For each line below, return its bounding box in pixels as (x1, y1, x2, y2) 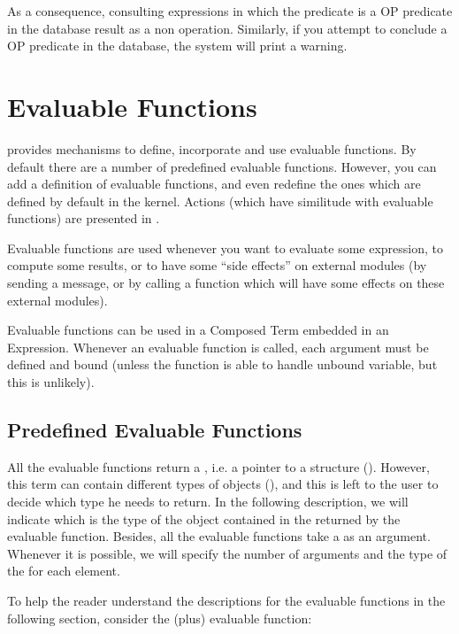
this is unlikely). (7, 373, 95, 391)
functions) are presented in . (7, 209, 160, 228)
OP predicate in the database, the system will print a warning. (7, 36, 348, 55)
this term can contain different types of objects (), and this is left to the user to (7, 475, 439, 493)
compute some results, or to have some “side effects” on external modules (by (7, 256, 427, 274)
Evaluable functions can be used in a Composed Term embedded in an (7, 321, 389, 339)
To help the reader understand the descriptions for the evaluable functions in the (7, 591, 446, 609)
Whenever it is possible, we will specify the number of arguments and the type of (7, 544, 448, 562)
